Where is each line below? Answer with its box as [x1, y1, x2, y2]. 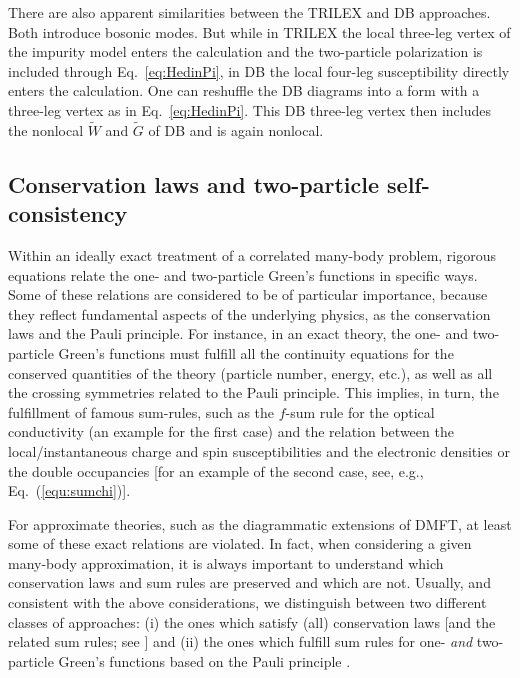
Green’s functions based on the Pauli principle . [58, 650, 351, 671]
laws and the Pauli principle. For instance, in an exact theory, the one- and [8, 323, 468, 344]
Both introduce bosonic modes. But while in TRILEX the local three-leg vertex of [8, 21, 511, 42]
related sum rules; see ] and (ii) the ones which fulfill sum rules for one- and [8, 631, 473, 652]
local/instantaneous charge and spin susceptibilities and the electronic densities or [8, 440, 511, 461]
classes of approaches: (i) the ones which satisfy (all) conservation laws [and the [8, 611, 496, 632]
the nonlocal [8, 119, 84, 140]
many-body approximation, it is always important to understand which [8, 552, 444, 573]
